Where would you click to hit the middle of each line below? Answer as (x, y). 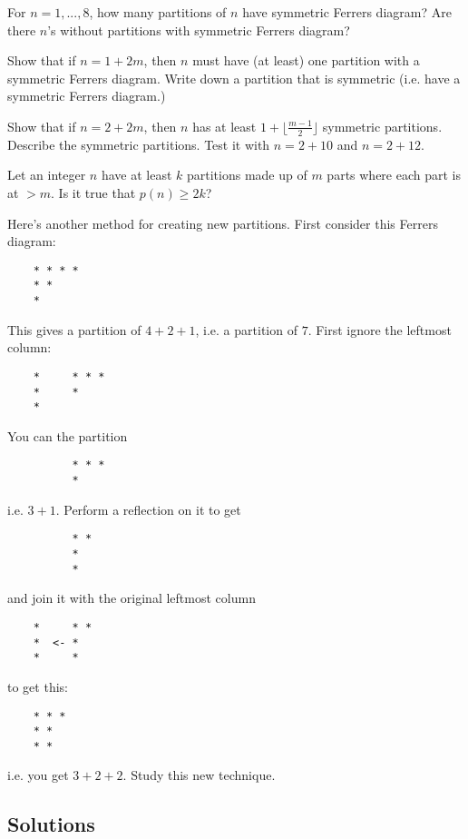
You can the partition (68, 435)
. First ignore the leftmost (380, 329)
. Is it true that (93, 192)
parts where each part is (394, 175)
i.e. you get (38, 775)
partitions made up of (247, 175)
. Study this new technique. (199, 775)
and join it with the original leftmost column (132, 598)
